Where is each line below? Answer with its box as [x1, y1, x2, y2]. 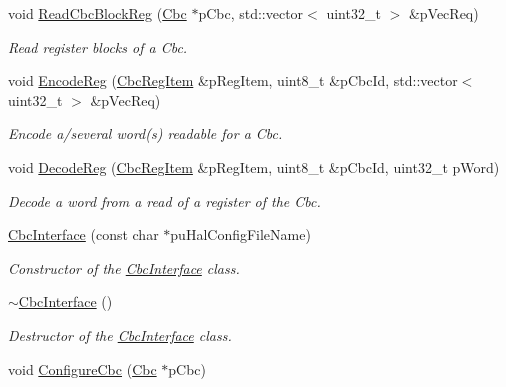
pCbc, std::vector [198, 3, 304, 23]
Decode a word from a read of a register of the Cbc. [8, 190, 321, 211]
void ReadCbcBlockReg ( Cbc [8, 3, 187, 23]
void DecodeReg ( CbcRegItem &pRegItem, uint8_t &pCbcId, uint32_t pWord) [8, 156, 500, 177]
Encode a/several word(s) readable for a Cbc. [8, 123, 283, 144]
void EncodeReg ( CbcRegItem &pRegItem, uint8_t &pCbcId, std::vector [8, 70, 458, 91]
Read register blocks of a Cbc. [8, 36, 188, 57]
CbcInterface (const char [8, 224, 159, 245]
